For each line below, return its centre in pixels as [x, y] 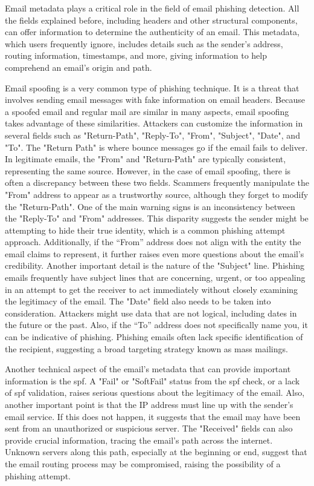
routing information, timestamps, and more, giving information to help [136, 55]
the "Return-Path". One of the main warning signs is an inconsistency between [150, 206]
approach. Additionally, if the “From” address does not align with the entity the [153, 242]
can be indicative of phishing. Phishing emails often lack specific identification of [154, 337]
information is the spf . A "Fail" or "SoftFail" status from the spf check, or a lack [152, 380]
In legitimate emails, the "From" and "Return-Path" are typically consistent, [146, 159]
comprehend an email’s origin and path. [78, 67]
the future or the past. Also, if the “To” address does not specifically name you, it [156, 325]
